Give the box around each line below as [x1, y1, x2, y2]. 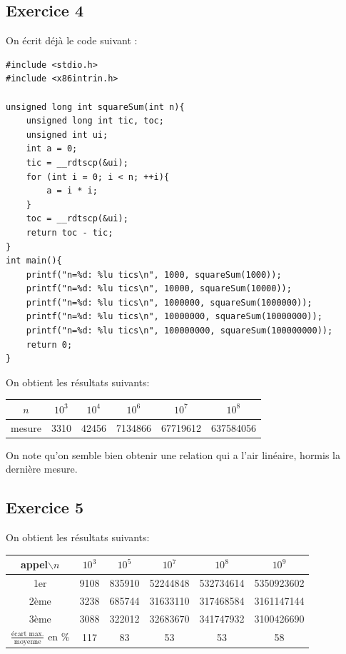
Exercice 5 [6, 496, 83, 518]
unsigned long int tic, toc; [26, 116, 164, 126]
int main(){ [6, 256, 62, 266]
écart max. [11, 630, 44, 638]
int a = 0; [26, 144, 78, 154]
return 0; [26, 339, 73, 350]
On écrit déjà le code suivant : [6, 33, 138, 48]
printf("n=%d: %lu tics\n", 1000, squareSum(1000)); [26, 269, 282, 280]
